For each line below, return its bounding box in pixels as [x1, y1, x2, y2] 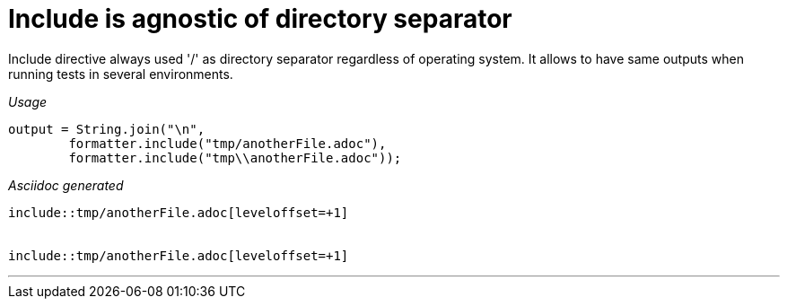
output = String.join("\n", [8, 121, 205, 136]
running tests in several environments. [8, 66, 233, 82]
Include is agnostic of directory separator [8, 4, 512, 34]
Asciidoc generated [8, 177, 124, 193]
